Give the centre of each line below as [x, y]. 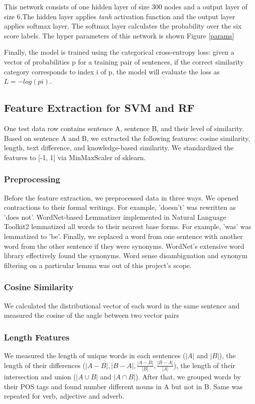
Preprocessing [32, 179]
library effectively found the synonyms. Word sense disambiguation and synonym [126, 255]
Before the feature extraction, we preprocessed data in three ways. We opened [121, 197]
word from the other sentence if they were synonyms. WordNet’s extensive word [124, 246]
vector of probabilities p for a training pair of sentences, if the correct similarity [124, 61]
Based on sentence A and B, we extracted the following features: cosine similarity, [127, 138]
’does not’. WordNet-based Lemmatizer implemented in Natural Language [115, 217]
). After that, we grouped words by [188, 377]
